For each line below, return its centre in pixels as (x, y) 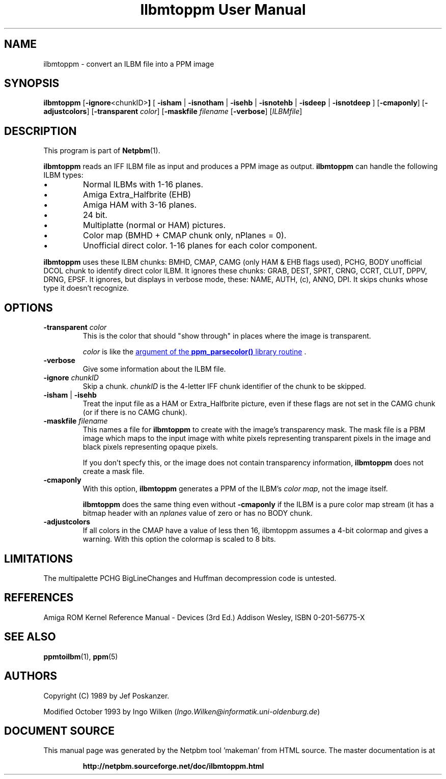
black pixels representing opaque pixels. (150, 447)
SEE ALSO (30, 637)
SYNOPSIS (32, 84)
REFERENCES (39, 598)
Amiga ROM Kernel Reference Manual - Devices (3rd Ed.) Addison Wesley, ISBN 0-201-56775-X (204, 617)
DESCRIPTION (40, 131)
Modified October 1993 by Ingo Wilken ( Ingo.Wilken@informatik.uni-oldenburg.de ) (182, 711)
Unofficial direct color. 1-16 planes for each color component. (200, 246)
